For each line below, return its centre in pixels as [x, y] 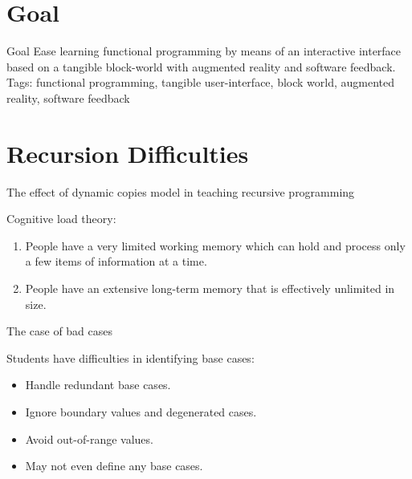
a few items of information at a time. [116, 261]
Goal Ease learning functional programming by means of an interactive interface [204, 51]
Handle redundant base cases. [98, 385]
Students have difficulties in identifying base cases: [131, 357]
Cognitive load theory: [61, 219]
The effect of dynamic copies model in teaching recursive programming [181, 191]
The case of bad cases [60, 331]
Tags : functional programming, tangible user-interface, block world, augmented [201, 82]
